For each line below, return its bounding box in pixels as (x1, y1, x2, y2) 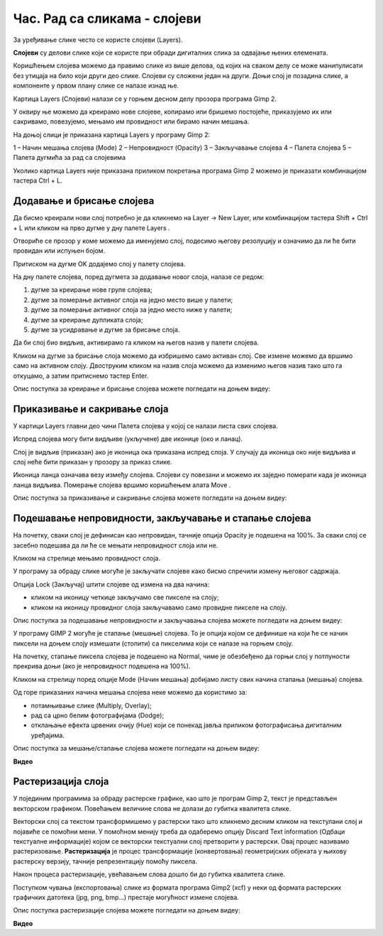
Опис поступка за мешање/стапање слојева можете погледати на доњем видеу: (13, 744, 260, 753)
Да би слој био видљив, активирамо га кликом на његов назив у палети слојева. (13, 338, 259, 347)
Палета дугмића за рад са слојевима (13, 153, 126, 162)
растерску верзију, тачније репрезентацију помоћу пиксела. (13, 856, 198, 866)
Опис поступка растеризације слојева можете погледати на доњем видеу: (13, 906, 240, 915)
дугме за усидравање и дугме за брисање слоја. (30, 325, 180, 334)
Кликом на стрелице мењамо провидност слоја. (13, 554, 161, 562)
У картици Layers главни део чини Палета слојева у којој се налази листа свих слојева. (13, 421, 278, 430)
